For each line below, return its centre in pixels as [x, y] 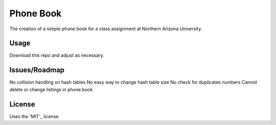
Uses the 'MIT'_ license [34, 116]
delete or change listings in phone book [51, 89]
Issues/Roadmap [37, 70]
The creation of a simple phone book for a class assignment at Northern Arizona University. [106, 29]
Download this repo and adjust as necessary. [57, 55]
